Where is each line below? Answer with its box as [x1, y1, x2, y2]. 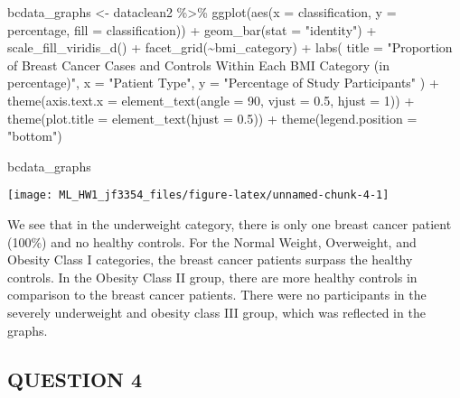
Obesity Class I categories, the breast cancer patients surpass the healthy [7, 250, 413, 269]
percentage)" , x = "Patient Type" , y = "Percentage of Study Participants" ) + [7, 73, 439, 92]
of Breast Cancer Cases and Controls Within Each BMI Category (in [7, 55, 390, 74]
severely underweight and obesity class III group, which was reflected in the [7, 302, 426, 321]
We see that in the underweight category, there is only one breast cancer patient [7, 215, 452, 233]
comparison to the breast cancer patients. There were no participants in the [7, 285, 427, 304]
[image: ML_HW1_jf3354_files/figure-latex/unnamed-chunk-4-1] [7, 189, 390, 202]
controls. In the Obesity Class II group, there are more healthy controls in [7, 267, 418, 286]
